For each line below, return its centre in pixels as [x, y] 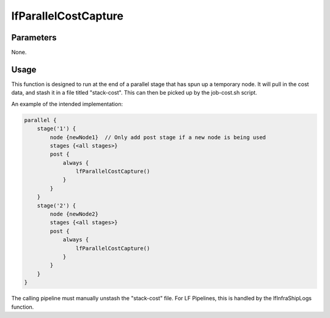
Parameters [34, 38]
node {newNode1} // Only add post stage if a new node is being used [158, 137]
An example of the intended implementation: [67, 104]
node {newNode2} [74, 214]
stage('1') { [57, 129]
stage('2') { [57, 205]
